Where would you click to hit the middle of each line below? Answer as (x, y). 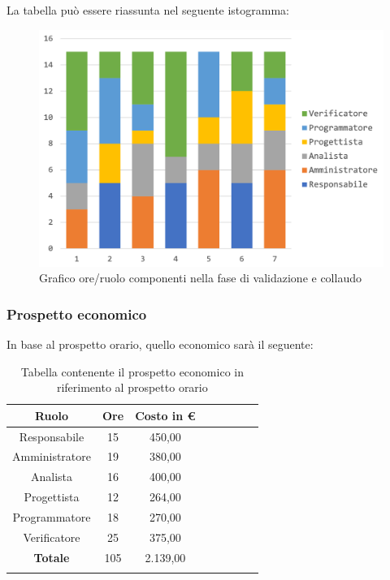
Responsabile (52, 436)
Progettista (52, 497)
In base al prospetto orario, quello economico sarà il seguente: (160, 344)
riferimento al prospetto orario (132, 387)
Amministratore (52, 456)
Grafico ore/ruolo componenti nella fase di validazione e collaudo (200, 278)
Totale (52, 557)
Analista (52, 477)
